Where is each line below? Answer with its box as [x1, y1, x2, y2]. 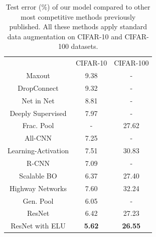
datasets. [71, 41, 98, 51]
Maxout [26, 70, 50, 81]
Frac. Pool [22, 120, 54, 131]
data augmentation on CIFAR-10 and [7, 31, 122, 41]
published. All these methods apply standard [9, 21, 147, 32]
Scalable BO [19, 170, 57, 181]
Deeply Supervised [10, 107, 67, 118]
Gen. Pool [23, 195, 54, 206]
